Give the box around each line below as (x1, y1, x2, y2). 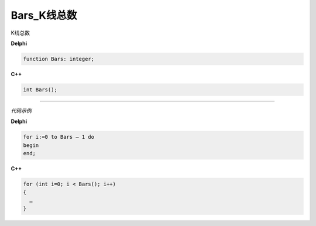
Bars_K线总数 (11, 9, 77, 22)
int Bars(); (23, 86, 58, 93)
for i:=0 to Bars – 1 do (23, 133, 95, 141)
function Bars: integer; (23, 56, 95, 62)
